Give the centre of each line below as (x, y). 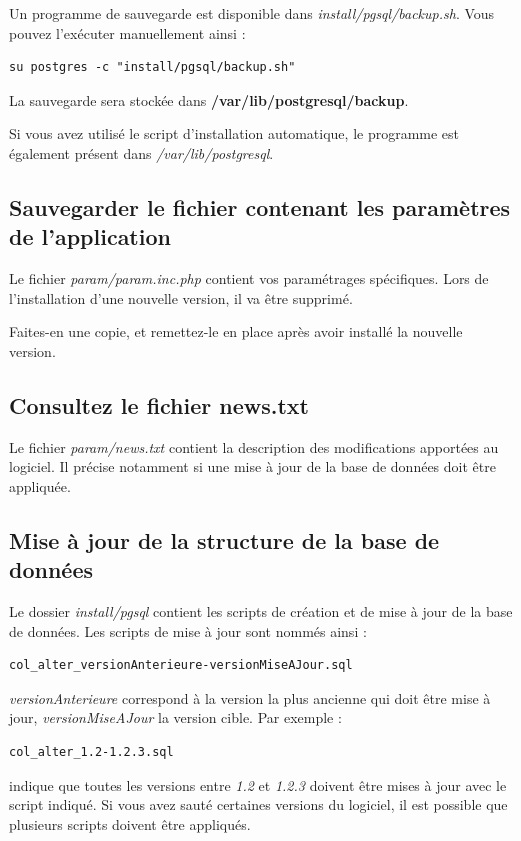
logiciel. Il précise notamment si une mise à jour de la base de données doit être (252, 466)
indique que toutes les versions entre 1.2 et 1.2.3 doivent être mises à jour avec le (258, 784)
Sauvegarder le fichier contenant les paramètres (260, 206)
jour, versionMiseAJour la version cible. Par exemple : (175, 717)
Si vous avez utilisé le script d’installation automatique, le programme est (234, 133)
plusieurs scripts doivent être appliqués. (130, 823)
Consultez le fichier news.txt (159, 404)
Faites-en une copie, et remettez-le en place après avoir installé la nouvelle (236, 331)
